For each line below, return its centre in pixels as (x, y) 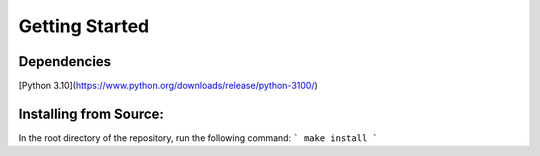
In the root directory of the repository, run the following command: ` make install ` (198, 137)
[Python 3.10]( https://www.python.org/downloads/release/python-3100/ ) (168, 86)
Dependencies (65, 61)
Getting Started (84, 26)
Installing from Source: (91, 113)
